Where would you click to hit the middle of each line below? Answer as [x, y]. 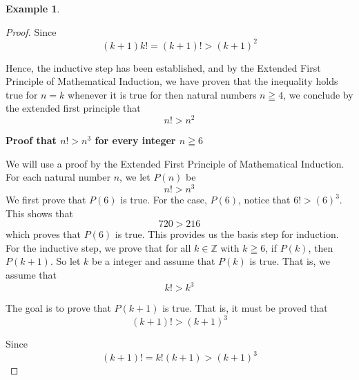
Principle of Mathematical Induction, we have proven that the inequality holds [172, 81]
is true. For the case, [164, 199]
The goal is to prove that [58, 308]
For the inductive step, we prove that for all [98, 247]
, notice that [264, 199]
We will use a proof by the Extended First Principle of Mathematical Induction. [175, 163]
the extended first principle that [73, 108]
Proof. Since [31, 31]
